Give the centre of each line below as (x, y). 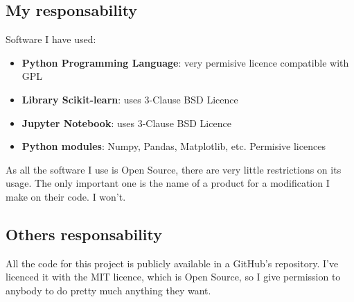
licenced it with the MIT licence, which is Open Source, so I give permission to (173, 277)
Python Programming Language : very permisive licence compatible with (185, 62)
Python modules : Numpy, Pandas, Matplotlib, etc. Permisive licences (174, 146)
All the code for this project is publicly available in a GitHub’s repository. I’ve (172, 263)
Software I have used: (51, 39)
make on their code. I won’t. (66, 196)
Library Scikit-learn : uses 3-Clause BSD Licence (130, 99)
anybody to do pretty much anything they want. (108, 290)
